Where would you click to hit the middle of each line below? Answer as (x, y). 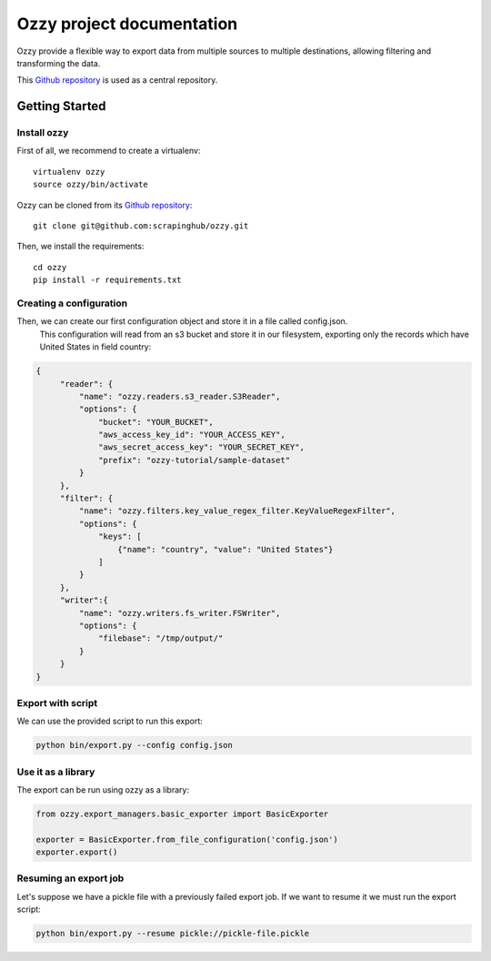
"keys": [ (120, 536)
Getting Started (61, 106)
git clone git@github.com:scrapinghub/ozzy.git (141, 226)
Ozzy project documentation (127, 24)
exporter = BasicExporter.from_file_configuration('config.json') (187, 839)
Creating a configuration (72, 303)
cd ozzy (50, 267)
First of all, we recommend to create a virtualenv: (109, 151)
